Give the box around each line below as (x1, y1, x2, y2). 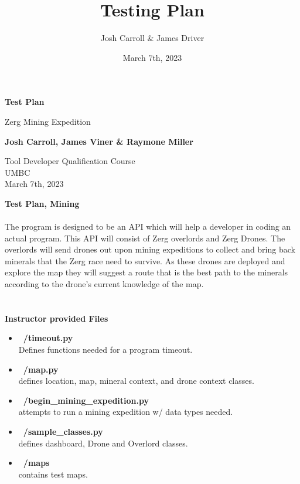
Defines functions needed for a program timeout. (18, 343, 193, 355)
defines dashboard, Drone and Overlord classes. (18, 437, 188, 449)
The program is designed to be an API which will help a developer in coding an (5, 220, 291, 233)
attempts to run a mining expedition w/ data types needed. (18, 405, 233, 418)
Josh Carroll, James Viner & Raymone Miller (5, 135, 193, 147)
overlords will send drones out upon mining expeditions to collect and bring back (5, 243, 295, 255)
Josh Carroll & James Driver (100, 32, 204, 44)
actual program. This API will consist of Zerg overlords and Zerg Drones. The (5, 231, 285, 244)
